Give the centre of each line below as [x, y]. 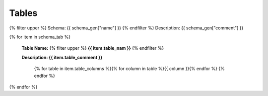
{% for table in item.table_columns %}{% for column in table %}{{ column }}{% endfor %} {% [130, 69]
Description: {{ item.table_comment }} [62, 57]
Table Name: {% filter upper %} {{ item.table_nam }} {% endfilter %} [93, 48]
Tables [23, 13]
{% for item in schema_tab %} [40, 37]
